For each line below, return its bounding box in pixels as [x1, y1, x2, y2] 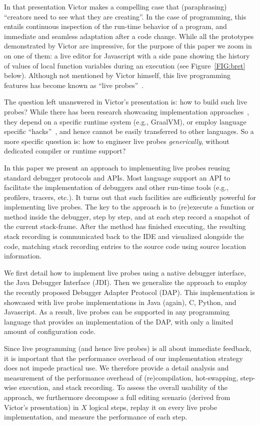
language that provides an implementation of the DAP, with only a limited [4, 316, 233, 326]
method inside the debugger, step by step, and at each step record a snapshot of [4, 211, 249, 221]
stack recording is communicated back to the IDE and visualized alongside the [4, 231, 244, 241]
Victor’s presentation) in [4, 401, 79, 412]
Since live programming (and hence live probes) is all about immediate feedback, [4, 343, 251, 353]
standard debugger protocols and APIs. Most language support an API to [4, 172, 230, 182]
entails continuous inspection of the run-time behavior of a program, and [4, 21, 227, 31]
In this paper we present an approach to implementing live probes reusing [4, 162, 230, 172]
